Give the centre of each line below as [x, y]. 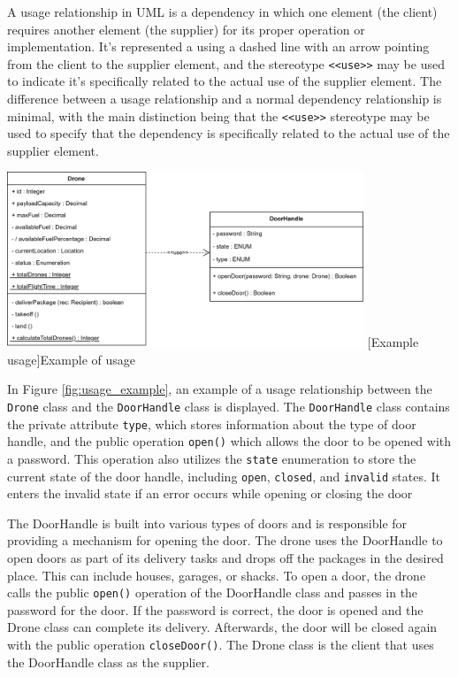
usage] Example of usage [72, 359]
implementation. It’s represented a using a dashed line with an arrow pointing [218, 46]
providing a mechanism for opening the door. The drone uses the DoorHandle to [225, 540]
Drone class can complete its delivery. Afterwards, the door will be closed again [222, 627]
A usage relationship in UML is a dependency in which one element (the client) [222, 12]
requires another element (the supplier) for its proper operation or [186, 29]
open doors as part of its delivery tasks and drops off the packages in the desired [225, 557]
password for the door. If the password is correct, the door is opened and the [215, 609]
